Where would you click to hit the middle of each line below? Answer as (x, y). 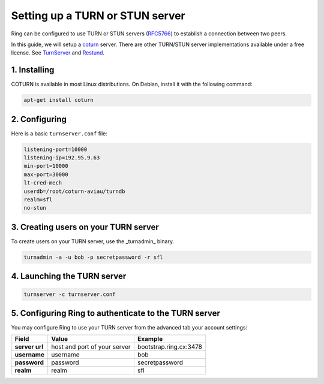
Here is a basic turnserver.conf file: (59, 133)
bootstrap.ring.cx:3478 (170, 347)
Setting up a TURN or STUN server (98, 16)
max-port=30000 (46, 174)
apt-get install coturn (59, 100)
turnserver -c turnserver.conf (70, 294)
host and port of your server (91, 347)
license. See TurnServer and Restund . (58, 53)
